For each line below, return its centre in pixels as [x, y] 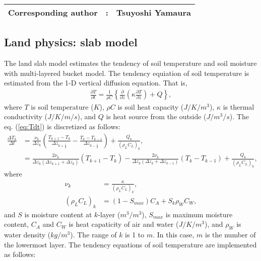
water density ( [27, 235]
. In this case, [174, 235]
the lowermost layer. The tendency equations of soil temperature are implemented [130, 244]
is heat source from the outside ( [156, 116]
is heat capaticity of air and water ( [124, 224]
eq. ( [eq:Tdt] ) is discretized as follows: [62, 126]
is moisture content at [58, 214]
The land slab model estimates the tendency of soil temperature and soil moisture [130, 63]
